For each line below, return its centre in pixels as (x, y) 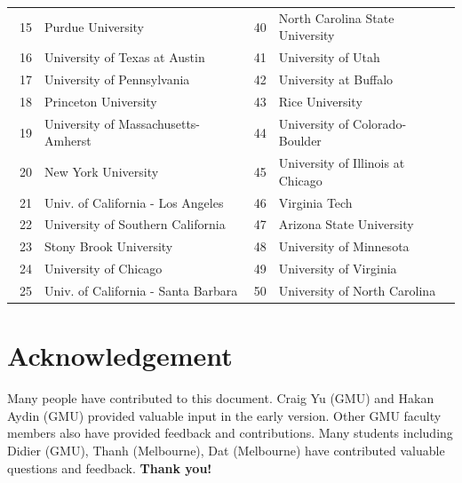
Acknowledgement (120, 356)
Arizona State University (346, 224)
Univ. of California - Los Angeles (134, 202)
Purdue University (94, 26)
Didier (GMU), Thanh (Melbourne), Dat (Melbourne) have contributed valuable (226, 450)
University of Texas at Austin (125, 57)
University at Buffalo (336, 79)
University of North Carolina (357, 290)
